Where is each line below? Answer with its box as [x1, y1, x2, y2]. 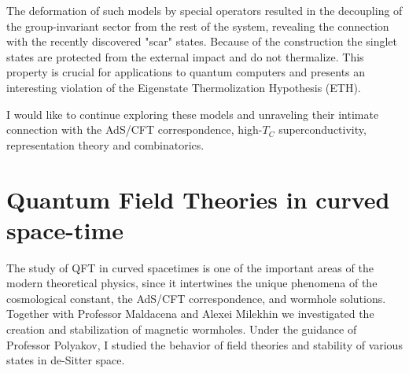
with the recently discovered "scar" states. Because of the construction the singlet [6, 33, 398, 50]
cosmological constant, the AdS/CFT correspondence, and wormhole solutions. [6, 290, 386, 306]
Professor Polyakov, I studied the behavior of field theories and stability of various [6, 336, 403, 353]
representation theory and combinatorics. [6, 136, 204, 153]
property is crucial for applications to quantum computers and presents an [6, 64, 366, 80]
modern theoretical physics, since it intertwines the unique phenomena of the [6, 275, 378, 291]
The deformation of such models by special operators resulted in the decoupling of [6, 2, 403, 18]
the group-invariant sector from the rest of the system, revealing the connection [6, 17, 389, 34]
